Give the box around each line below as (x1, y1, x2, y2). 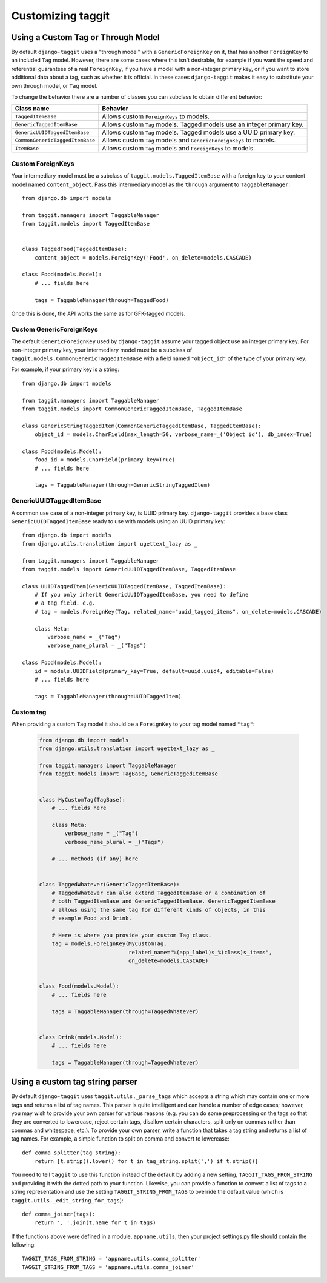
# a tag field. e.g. (34, 600, 96, 606)
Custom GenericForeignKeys (11, 325, 98, 333)
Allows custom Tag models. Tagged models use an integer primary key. (102, 120, 304, 129)
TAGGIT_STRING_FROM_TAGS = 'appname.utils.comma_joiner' (22, 1264, 195, 1270)
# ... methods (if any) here (51, 856, 139, 862)
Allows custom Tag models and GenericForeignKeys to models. (102, 136, 276, 145)
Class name (15, 104, 50, 113)
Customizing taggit (11, 9, 110, 22)
